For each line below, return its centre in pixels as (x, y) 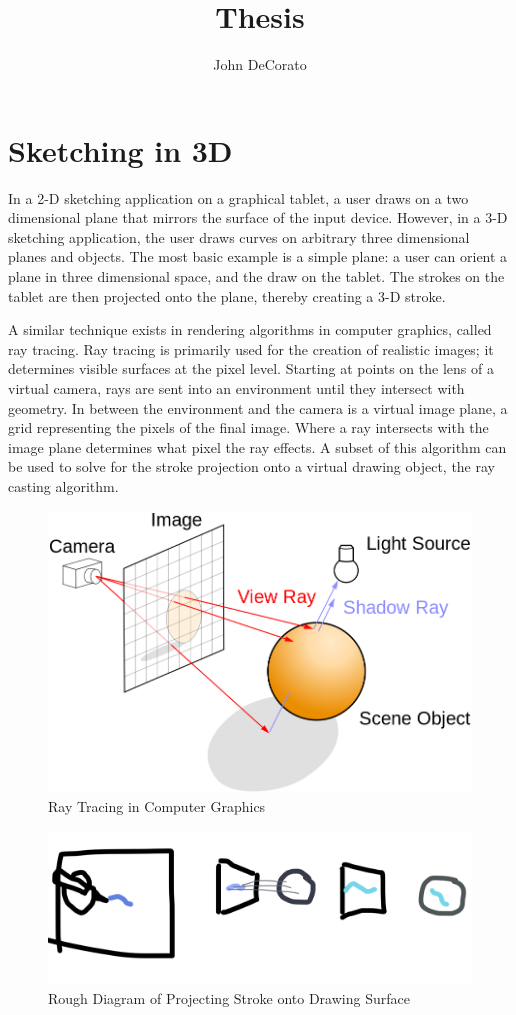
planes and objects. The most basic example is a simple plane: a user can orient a (258, 256)
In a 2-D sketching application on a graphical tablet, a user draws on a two (238, 197)
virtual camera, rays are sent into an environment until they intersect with (236, 388)
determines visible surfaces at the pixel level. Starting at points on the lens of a (251, 368)
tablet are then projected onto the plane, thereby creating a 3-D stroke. (227, 295)
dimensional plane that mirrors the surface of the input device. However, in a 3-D (258, 217)
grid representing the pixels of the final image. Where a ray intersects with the (248, 427)
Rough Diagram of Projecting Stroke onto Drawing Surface (229, 997)
